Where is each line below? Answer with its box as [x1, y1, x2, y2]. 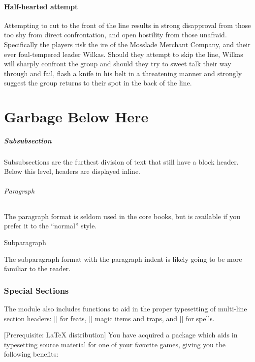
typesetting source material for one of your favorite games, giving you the [4, 339, 225, 349]
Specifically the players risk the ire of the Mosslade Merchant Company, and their [4, 39, 251, 49]
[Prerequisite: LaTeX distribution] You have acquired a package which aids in [4, 330, 238, 340]
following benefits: [4, 349, 59, 359]
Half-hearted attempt [4, 1, 78, 11]
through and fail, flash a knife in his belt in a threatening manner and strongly [4, 68, 242, 78]
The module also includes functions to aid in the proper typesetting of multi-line [4, 304, 247, 314]
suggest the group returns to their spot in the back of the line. [4, 78, 192, 88]
